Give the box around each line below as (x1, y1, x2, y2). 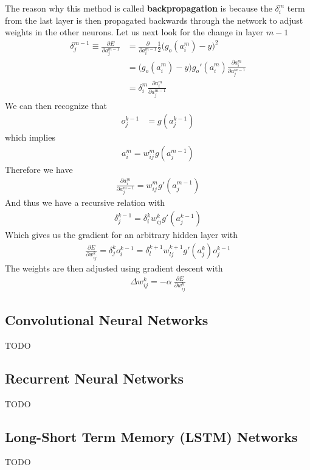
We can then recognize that (5, 99, 108, 111)
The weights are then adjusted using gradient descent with (5, 261, 223, 274)
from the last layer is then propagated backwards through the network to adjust (5, 13, 303, 26)
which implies (5, 131, 55, 144)
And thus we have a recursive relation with (5, 196, 165, 209)
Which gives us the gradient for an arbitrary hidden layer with (5, 228, 238, 241)
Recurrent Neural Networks (5, 368, 184, 387)
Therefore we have (5, 163, 73, 175)
